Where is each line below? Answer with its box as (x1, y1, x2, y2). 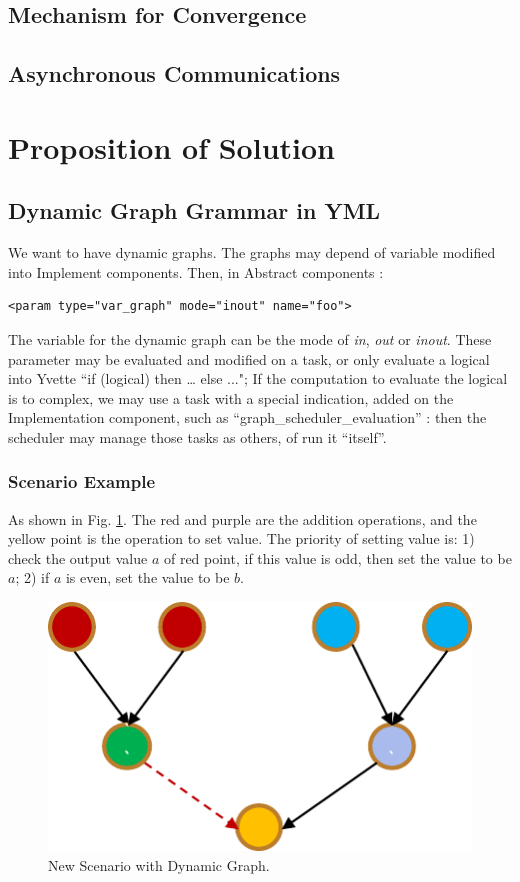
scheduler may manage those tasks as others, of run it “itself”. (8, 426, 387, 447)
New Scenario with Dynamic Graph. (48, 855, 270, 876)
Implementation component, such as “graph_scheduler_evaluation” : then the (8, 407, 487, 428)
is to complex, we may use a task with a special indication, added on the (8, 387, 454, 408)
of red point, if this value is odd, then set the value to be (163, 547, 512, 568)
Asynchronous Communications (8, 58, 341, 89)
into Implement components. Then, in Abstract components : (8, 261, 384, 282)
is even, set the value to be (65, 567, 230, 588)
